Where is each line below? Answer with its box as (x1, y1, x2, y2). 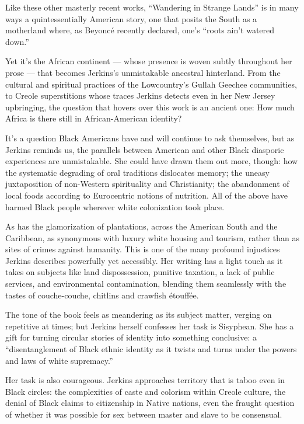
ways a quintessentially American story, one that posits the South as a (5, 12, 257, 25)
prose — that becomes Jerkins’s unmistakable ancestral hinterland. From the (5, 66, 281, 78)
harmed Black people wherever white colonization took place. (5, 200, 225, 213)
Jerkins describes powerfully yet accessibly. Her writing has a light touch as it (5, 254, 283, 266)
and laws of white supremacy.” (5, 354, 113, 366)
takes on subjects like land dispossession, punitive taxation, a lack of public (5, 266, 275, 278)
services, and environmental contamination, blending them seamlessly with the (5, 277, 286, 290)
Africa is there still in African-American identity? (5, 112, 182, 124)
